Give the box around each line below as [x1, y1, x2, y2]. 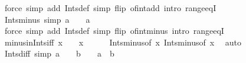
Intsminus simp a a [4, 13, 90, 25]
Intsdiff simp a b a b [4, 47, 114, 60]
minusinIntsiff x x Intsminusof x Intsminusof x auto [4, 36, 242, 48]
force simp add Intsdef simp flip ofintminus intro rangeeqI [4, 24, 224, 37]
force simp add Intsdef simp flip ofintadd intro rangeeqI [4, 2, 217, 13]
